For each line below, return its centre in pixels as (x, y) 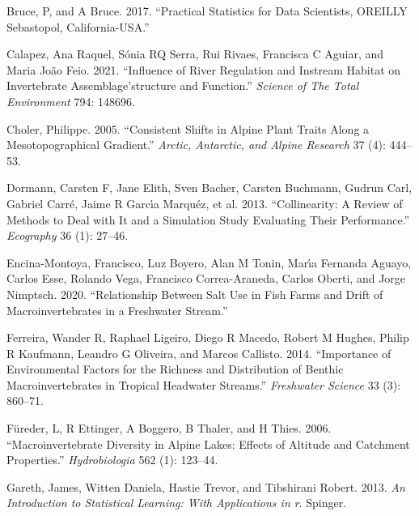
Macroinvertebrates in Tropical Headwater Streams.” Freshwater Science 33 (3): (204, 384)
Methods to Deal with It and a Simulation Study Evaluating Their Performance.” (208, 219)
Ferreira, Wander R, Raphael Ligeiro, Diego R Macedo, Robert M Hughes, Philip (208, 337)
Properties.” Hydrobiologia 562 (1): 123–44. (112, 460)
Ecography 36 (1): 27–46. (68, 235)
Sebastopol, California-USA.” (78, 26)
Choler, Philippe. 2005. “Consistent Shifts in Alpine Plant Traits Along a (188, 128)
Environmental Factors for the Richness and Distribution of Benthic (175, 369)
